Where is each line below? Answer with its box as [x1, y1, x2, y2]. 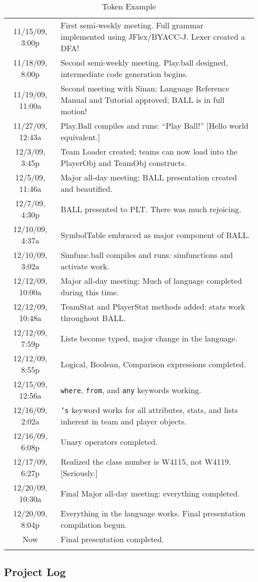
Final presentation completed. [61, 533, 164, 545]
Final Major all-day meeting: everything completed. [61, 487, 240, 499]
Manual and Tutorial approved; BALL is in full [61, 94, 225, 105]
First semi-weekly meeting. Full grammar [61, 19, 204, 31]
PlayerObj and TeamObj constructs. [61, 157, 187, 168]
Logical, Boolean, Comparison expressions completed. [61, 358, 246, 370]
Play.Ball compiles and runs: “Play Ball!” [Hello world [61, 120, 249, 131]
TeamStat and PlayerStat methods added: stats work [61, 301, 245, 312]
